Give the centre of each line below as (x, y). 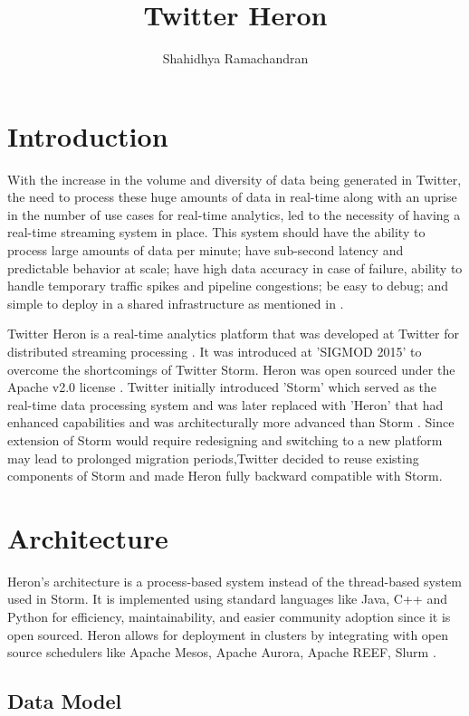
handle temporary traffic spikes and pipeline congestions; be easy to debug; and (228, 286)
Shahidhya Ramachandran (235, 58)
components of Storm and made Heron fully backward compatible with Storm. (225, 476)
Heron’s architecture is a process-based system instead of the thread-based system (234, 581)
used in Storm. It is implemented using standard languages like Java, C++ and (227, 599)
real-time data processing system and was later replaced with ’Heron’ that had (225, 404)
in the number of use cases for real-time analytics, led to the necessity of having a (234, 214)
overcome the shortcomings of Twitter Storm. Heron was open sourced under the (231, 369)
